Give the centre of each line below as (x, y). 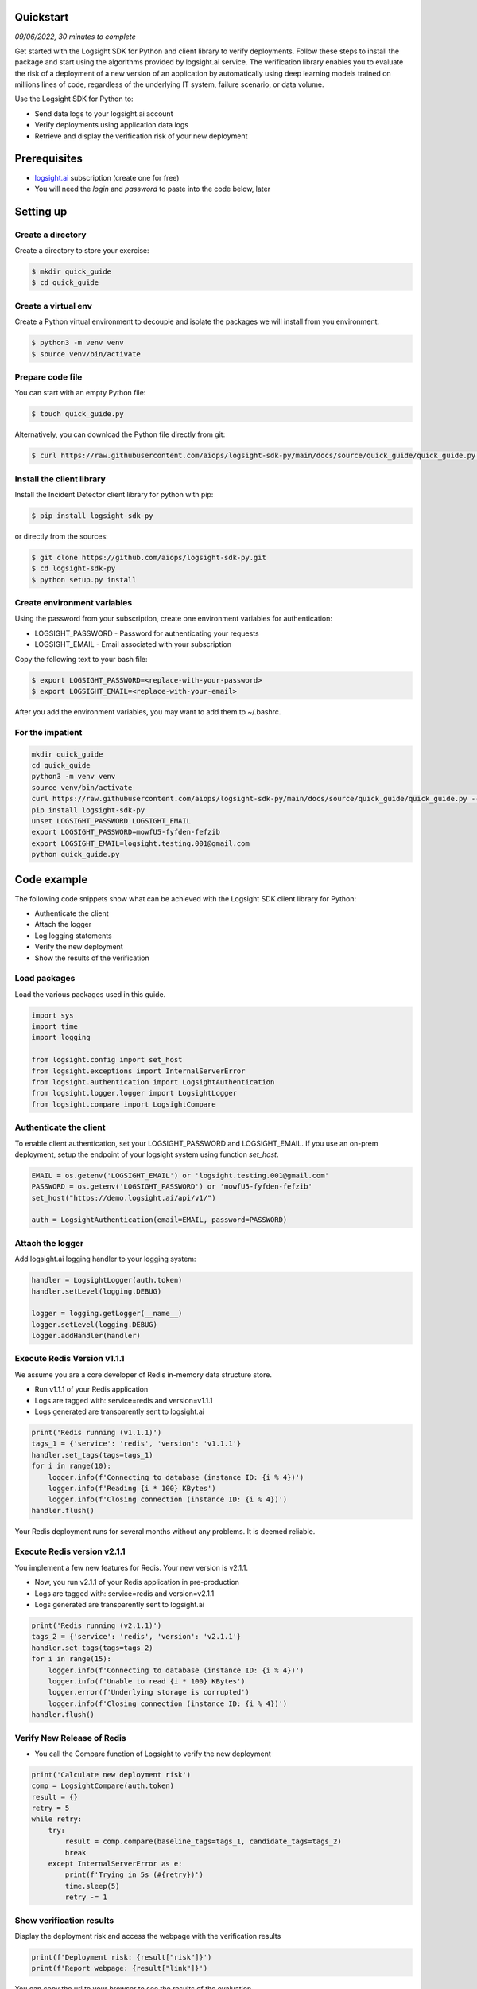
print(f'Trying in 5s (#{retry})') (134, 1875)
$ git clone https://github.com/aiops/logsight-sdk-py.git (149, 557)
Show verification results (64, 1920)
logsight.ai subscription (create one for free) (107, 177)
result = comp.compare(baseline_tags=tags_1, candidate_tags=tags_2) (203, 1841)
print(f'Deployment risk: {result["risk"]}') (122, 1957)
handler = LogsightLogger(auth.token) (107, 1280)
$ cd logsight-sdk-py (74, 568)
